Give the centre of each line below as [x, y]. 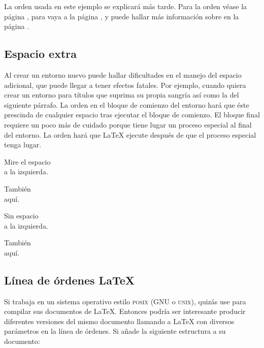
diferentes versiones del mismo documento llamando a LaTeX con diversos [119, 321]
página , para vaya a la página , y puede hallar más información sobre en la [122, 16]
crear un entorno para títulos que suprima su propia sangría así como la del [122, 95]
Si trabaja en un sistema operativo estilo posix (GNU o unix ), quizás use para [125, 301]
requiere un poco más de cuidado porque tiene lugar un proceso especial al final [128, 124]
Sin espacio [21, 216]
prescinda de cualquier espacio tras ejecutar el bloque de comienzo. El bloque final [132, 115]
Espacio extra [41, 54]
